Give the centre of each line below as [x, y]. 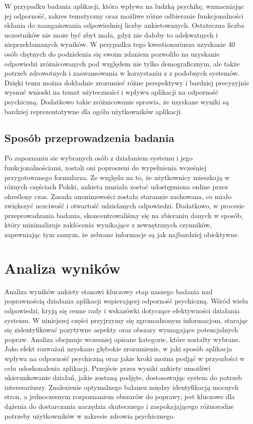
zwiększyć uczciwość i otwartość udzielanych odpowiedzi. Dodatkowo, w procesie [125, 206]
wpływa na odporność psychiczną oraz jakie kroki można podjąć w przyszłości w [125, 358]
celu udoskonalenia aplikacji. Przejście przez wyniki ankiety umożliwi [107, 368]
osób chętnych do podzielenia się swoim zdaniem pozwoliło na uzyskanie [112, 53]
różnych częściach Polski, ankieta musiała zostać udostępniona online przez [116, 187]
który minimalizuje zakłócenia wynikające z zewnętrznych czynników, [108, 225]
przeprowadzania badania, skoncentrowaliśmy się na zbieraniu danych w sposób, [124, 215]
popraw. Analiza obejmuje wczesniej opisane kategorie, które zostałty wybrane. [123, 339]
